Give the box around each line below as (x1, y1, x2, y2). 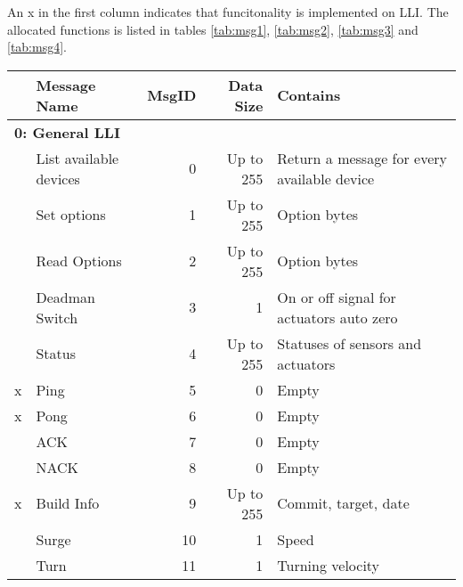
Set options (36, 204, 106, 225)
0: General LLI (14, 121, 120, 143)
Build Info (36, 493, 100, 514)
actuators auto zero (277, 306, 398, 328)
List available (36, 147, 119, 168)
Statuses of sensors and (277, 332, 422, 354)
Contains (277, 85, 341, 106)
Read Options (36, 250, 122, 272)
